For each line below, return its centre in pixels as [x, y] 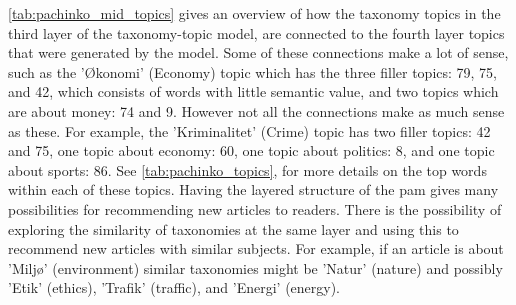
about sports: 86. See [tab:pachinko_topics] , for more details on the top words [247, 169]
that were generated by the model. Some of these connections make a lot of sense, [258, 52]
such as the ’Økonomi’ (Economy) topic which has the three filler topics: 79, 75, [253, 71]
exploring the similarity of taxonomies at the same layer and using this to [233, 228]
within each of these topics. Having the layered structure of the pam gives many [253, 189]
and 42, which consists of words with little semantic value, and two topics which [253, 91]
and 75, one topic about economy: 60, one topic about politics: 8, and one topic [251, 150]
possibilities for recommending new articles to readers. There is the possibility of [255, 208]
